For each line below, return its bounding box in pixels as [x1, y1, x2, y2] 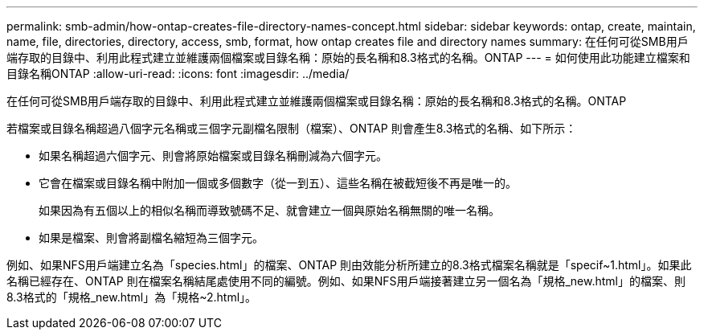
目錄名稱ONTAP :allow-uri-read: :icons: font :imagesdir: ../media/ [6, 67, 350, 80]
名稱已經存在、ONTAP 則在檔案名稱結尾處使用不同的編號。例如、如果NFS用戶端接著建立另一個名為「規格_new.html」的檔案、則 [6, 274, 686, 288]
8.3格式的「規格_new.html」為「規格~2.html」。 [6, 290, 257, 304]
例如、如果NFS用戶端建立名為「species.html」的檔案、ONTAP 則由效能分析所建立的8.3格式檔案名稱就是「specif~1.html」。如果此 [6, 258, 692, 272]
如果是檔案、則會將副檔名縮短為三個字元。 [39, 231, 264, 244]
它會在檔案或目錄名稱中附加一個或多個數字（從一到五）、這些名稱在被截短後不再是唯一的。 [39, 176, 517, 190]
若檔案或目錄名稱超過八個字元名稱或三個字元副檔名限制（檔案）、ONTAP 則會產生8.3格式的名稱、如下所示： [6, 121, 577, 135]
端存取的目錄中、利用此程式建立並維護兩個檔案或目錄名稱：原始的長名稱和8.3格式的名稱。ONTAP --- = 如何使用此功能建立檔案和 [6, 51, 690, 64]
